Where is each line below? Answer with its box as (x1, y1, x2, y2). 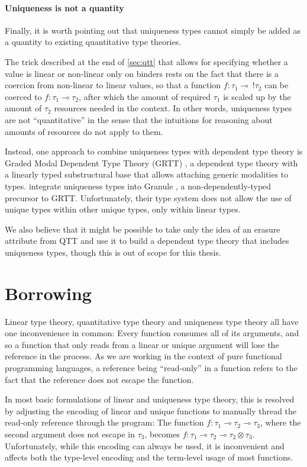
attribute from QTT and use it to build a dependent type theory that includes (5, 234, 289, 247)
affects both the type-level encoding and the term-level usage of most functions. (5, 451, 293, 463)
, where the (260, 416, 301, 429)
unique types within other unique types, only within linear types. (5, 203, 241, 215)
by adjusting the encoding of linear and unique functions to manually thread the (5, 404, 297, 417)
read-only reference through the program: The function (5, 416, 204, 429)
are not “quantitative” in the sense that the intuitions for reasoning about (5, 113, 273, 125)
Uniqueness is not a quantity (5, 1, 124, 14)
